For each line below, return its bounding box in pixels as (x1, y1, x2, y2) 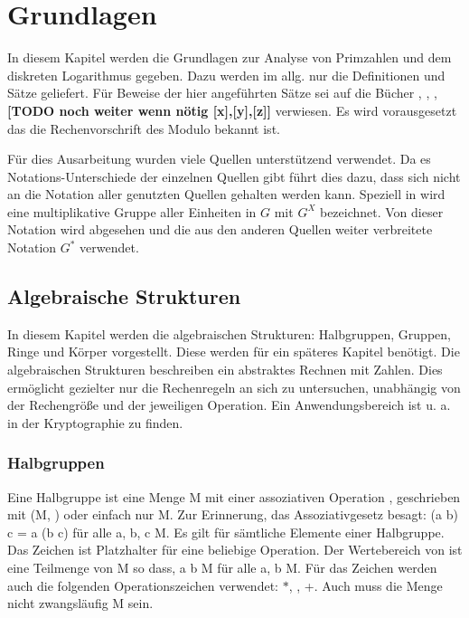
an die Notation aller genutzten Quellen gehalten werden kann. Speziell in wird (7, 185, 446, 204)
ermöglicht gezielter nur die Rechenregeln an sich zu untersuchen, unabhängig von (7, 377, 461, 396)
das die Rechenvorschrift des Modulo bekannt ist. (7, 119, 280, 138)
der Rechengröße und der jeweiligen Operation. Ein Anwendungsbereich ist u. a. (7, 395, 451, 414)
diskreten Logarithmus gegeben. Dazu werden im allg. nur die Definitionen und (7, 65, 446, 84)
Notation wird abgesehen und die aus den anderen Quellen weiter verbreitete (7, 220, 433, 239)
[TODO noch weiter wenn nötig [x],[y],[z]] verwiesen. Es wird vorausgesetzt (7, 100, 457, 119)
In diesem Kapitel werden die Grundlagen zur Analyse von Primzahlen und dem (7, 48, 452, 67)
